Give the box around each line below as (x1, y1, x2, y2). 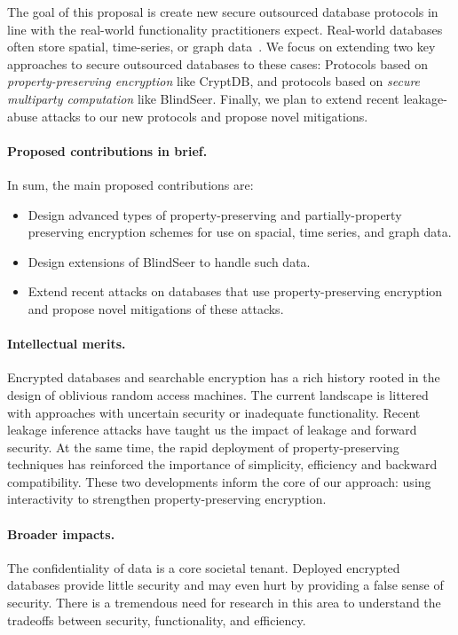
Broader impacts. (7, 524, 115, 543)
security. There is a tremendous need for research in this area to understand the (7, 593, 441, 612)
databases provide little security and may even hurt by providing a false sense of (7, 576, 444, 594)
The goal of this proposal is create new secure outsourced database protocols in (7, 3, 438, 20)
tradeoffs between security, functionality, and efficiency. (7, 610, 306, 629)
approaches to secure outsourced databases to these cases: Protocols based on (7, 54, 428, 73)
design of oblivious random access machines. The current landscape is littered (7, 385, 429, 404)
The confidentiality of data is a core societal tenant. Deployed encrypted (7, 558, 400, 576)
